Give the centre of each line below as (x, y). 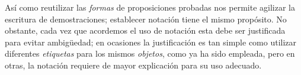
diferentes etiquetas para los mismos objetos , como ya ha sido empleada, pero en (150, 53)
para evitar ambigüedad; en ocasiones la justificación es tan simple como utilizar (151, 42)
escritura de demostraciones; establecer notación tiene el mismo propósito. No (146, 19)
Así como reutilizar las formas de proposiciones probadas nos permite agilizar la (150, 7)
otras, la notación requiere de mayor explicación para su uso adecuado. (133, 65)
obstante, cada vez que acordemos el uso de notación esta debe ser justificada (145, 30)
